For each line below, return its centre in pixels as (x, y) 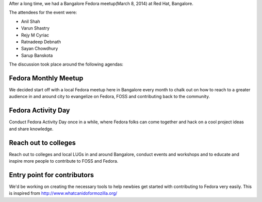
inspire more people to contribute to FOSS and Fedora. (64, 161)
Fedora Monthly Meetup (46, 78)
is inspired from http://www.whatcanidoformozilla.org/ (63, 193)
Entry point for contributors (51, 175)
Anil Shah (31, 21)
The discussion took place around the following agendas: (66, 64)
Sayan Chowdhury (40, 49)
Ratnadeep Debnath (41, 42)
